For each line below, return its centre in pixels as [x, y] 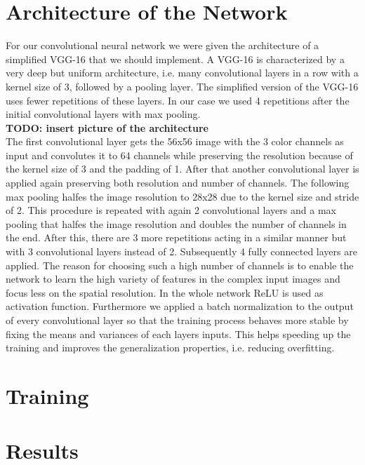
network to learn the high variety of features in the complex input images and [173, 279]
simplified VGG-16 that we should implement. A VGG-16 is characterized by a [175, 59]
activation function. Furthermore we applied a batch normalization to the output [180, 306]
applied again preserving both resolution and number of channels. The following [178, 183]
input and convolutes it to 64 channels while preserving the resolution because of [179, 155]
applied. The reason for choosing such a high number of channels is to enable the [180, 265]
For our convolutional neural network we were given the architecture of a [162, 45]
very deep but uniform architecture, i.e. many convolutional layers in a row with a [182, 73]
